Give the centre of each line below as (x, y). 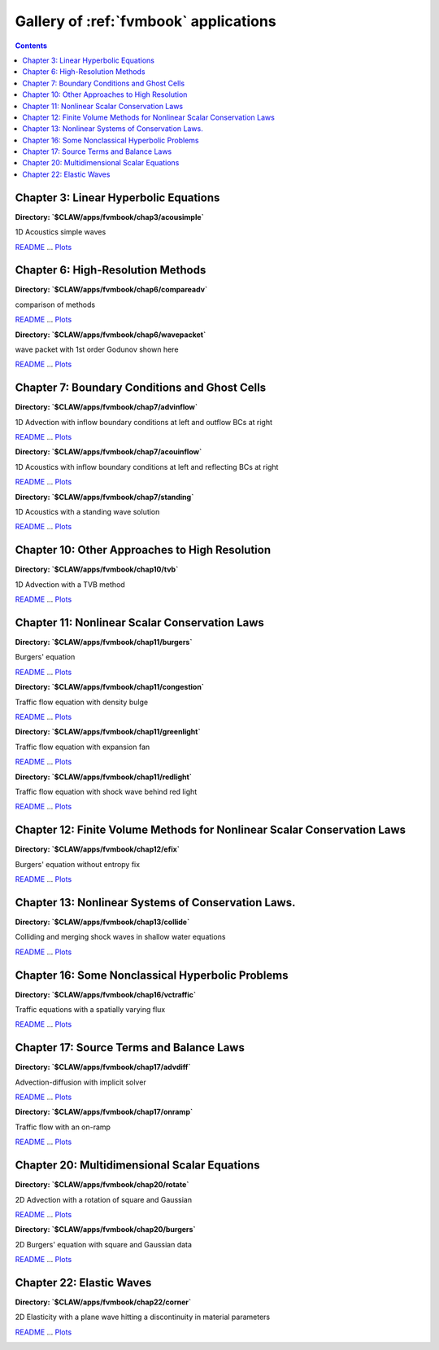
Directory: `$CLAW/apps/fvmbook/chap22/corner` (103, 1302)
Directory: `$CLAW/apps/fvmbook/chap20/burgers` (105, 1229)
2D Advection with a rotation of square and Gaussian (104, 1199)
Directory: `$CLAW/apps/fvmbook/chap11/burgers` (104, 642)
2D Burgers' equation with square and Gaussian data (104, 1244)
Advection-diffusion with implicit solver (80, 1082)
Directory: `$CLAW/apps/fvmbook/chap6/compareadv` (111, 290)
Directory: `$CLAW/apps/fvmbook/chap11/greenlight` (108, 732)
